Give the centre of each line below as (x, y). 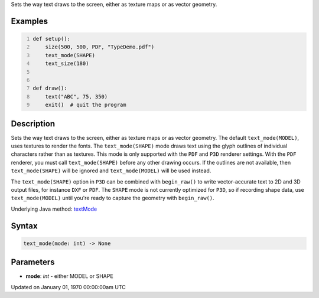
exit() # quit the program (86, 105)
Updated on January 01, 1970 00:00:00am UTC (69, 287)
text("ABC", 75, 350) (77, 96)
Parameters (33, 262)
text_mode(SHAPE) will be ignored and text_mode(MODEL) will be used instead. (111, 171)
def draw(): (50, 88)
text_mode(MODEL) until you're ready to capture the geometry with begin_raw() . (113, 198)
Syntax (24, 226)
